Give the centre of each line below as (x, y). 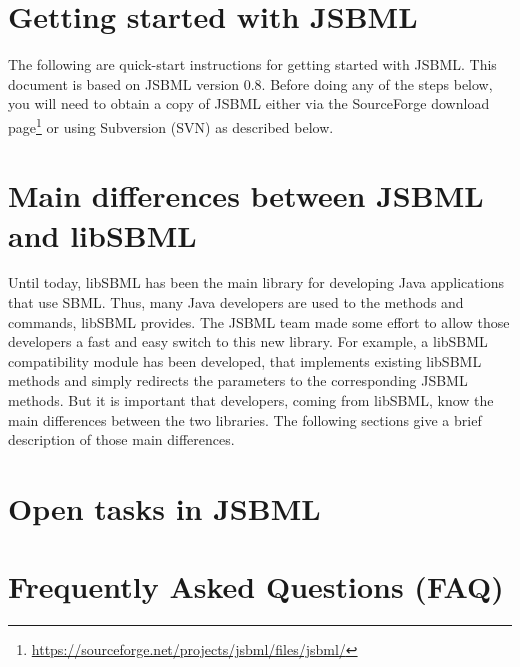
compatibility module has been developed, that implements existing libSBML (245, 360)
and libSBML (102, 234)
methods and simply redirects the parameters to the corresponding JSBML (238, 380)
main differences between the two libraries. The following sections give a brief (245, 419)
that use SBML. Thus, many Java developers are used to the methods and (236, 302)
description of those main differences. (121, 439)
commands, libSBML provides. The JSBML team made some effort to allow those (259, 321)
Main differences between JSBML (246, 195)
